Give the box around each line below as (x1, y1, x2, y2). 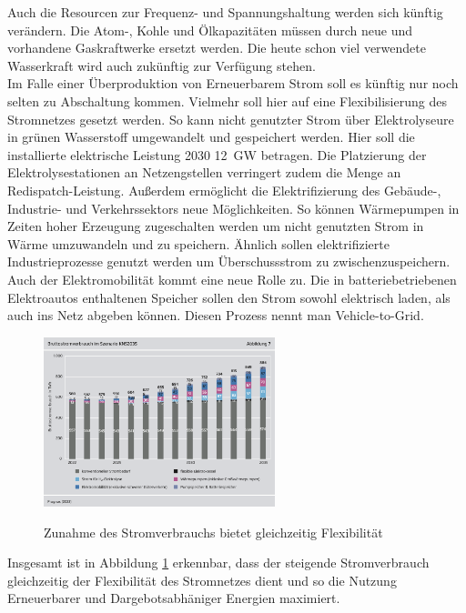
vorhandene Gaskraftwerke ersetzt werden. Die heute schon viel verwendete (7, 38, 426, 57)
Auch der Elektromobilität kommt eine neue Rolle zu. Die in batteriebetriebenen (7, 269, 457, 288)
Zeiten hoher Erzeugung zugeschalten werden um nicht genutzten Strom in (7, 216, 424, 236)
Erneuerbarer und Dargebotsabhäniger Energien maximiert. (7, 588, 340, 608)
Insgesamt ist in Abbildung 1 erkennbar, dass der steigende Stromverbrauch (7, 553, 430, 572)
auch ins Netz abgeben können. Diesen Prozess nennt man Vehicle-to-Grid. (7, 306, 424, 325)
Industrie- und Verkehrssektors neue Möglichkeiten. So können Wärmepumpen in (7, 198, 460, 217)
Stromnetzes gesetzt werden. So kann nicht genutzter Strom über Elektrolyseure (7, 109, 454, 128)
